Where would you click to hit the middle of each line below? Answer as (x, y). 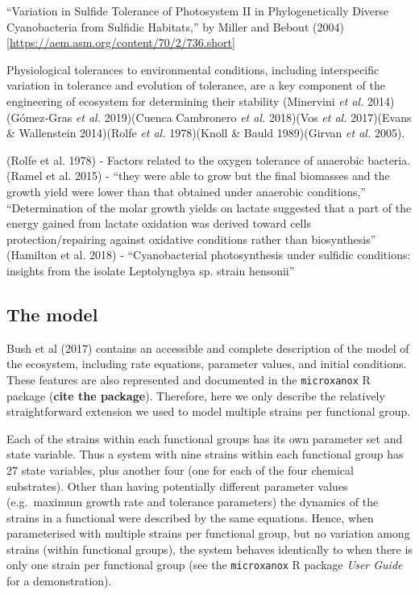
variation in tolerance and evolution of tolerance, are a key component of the (196, 85)
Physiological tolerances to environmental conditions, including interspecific (193, 69)
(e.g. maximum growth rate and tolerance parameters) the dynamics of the (193, 502)
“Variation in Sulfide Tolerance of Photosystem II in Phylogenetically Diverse (198, 10)
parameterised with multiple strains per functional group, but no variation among (208, 533)
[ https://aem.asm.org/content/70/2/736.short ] (121, 42)
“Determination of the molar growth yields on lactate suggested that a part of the (209, 207)
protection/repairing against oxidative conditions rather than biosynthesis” (191, 239)
